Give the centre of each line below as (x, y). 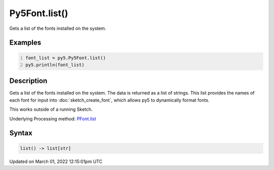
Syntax (21, 133)
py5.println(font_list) (55, 65)
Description (28, 81)
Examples (25, 43)
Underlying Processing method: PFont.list (53, 118)
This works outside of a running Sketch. (51, 109)
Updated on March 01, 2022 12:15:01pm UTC (56, 161)
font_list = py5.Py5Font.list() (66, 58)
